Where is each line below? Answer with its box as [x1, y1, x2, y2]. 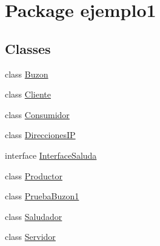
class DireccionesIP [5, 128, 76, 141]
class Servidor [5, 230, 56, 243]
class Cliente [5, 88, 51, 101]
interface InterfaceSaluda [5, 148, 97, 161]
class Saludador [5, 210, 62, 222]
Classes [5, 39, 51, 58]
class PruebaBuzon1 [5, 190, 79, 202]
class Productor [5, 169, 62, 182]
